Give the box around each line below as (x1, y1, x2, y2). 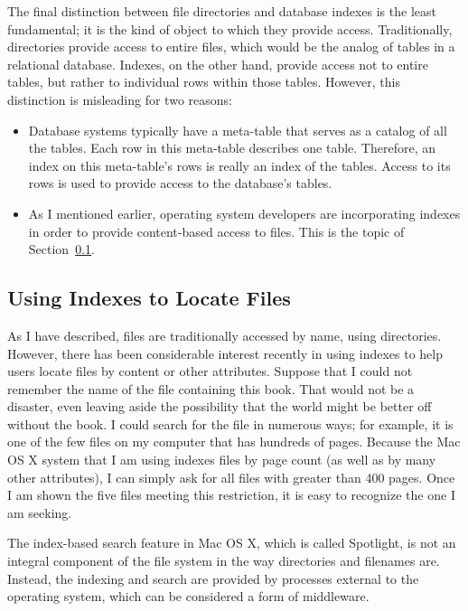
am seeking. (7, 503, 72, 522)
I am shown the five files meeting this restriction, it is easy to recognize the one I (7, 485, 455, 504)
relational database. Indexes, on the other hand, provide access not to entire (7, 54, 428, 73)
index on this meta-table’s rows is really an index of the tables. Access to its (28, 155, 451, 174)
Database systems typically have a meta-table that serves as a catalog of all (28, 120, 447, 139)
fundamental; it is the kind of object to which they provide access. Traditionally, (7, 19, 453, 38)
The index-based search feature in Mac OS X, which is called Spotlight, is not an (7, 533, 456, 552)
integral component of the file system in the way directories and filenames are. (7, 551, 440, 570)
